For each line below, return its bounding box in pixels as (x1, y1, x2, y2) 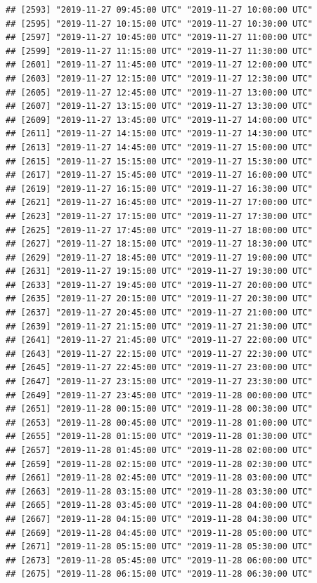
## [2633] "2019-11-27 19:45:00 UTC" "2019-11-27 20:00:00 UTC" (6, 280, 313, 290)
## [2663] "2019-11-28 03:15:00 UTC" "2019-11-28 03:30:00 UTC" (6, 486, 313, 497)
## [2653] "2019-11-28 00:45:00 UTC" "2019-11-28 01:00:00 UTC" (6, 417, 313, 428)
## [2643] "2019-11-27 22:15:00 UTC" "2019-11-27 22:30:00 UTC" (6, 348, 313, 359)
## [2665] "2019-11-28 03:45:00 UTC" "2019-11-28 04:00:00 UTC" (6, 500, 313, 511)
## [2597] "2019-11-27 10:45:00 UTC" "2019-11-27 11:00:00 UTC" (6, 32, 313, 43)
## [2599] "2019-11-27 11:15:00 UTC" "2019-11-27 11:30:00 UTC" (6, 46, 313, 56)
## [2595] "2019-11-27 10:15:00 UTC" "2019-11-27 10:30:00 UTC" (6, 18, 313, 29)
